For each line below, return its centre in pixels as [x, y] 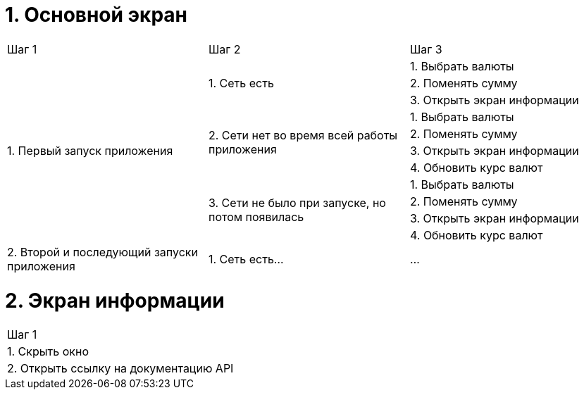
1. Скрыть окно [48, 352]
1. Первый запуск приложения [90, 150]
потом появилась [256, 217]
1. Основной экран [96, 15]
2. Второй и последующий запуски [102, 252]
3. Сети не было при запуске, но [297, 202]
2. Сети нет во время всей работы [303, 135]
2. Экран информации [115, 300]
